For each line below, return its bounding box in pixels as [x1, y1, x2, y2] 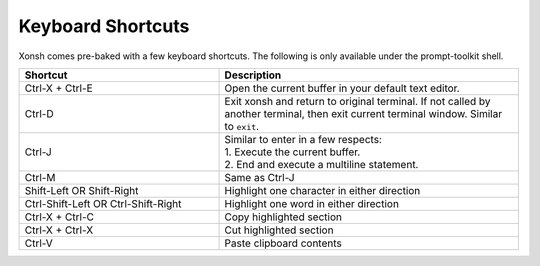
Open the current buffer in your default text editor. [224, 81, 460, 95]
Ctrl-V [24, 236, 54, 250]
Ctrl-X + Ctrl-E [24, 81, 94, 95]
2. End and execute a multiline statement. [224, 157, 419, 171]
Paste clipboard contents [224, 236, 342, 250]
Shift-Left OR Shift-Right [24, 183, 139, 197]
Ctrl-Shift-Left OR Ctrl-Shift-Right [24, 196, 182, 210]
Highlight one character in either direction [224, 183, 421, 197]
